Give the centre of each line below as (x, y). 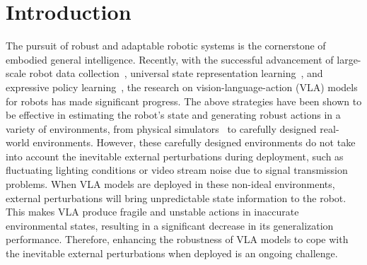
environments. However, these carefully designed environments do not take (194, 142)
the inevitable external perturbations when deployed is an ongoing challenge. (172, 253)
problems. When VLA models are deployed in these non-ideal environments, (170, 184)
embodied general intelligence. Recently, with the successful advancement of (170, 59)
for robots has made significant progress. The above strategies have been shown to (184, 101)
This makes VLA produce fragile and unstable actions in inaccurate (152, 212)
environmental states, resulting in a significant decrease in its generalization (170, 225)
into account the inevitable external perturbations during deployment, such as (175, 156)
